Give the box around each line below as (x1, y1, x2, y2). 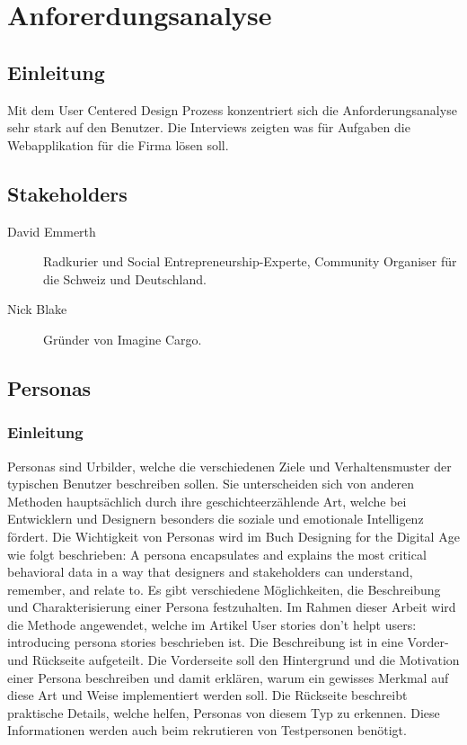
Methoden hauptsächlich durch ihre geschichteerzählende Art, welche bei (7, 491, 407, 510)
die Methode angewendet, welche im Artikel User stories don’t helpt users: (7, 615, 417, 633)
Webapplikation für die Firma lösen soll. (7, 135, 229, 154)
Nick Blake (7, 300, 67, 319)
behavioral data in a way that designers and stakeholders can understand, (7, 562, 413, 581)
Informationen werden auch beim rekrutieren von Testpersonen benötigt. (7, 721, 407, 740)
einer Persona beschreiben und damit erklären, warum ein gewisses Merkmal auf (7, 668, 449, 687)
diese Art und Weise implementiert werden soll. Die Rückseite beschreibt (7, 686, 408, 705)
